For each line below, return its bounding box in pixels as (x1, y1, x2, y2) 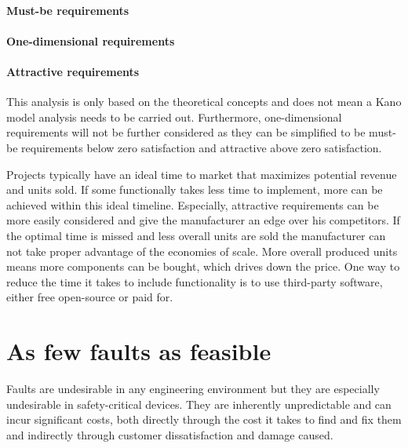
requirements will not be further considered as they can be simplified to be (6, 124, 366, 140)
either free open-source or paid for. (6, 289, 173, 305)
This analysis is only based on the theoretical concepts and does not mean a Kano (6, 93, 402, 110)
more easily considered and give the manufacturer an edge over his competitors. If (6, 212, 400, 228)
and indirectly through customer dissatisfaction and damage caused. (6, 426, 333, 443)
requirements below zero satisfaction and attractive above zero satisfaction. (21, 139, 382, 155)
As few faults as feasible (6, 335, 271, 367)
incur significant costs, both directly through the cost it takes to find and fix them (6, 411, 402, 428)
